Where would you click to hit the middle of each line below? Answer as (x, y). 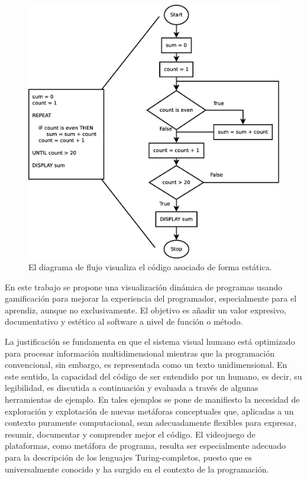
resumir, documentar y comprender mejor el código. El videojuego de (130, 434)
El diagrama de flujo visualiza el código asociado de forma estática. (150, 267)
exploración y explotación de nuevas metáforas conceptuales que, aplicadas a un (149, 411)
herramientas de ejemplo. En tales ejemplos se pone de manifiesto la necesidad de (152, 399)
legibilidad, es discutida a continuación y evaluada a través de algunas (132, 388)
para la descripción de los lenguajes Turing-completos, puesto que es (128, 457)
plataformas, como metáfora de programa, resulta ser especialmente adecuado (145, 446)
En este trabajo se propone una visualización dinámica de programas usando (143, 287)
